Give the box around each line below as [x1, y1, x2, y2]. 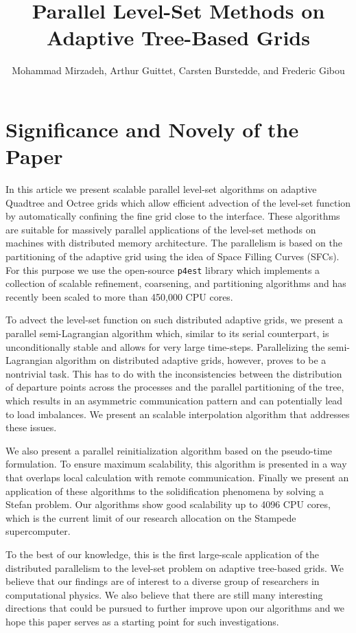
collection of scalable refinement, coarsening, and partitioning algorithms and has [5, 276, 346, 290]
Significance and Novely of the [5, 115, 299, 143]
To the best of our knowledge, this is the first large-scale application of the [5, 546, 320, 561]
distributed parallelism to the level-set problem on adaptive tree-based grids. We [5, 560, 344, 575]
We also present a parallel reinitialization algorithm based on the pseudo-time [5, 443, 333, 457]
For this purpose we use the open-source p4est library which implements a [5, 262, 320, 277]
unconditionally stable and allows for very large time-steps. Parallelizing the [5, 339, 325, 354]
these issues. [5, 420, 57, 435]
